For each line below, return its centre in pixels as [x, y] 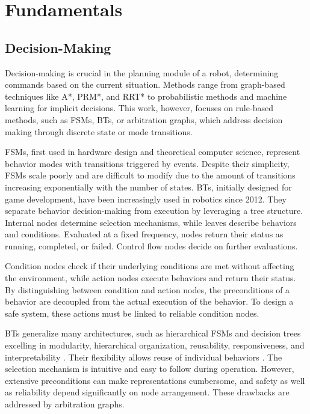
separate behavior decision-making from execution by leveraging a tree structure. [154, 211]
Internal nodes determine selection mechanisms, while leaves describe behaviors [151, 222]
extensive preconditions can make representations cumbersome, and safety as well [155, 380]
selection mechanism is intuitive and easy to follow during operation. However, [150, 369]
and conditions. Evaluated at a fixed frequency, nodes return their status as [144, 234]
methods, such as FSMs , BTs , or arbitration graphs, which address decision [144, 119]
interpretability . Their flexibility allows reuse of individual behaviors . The [144, 357]
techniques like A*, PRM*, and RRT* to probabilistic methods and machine [146, 96]
